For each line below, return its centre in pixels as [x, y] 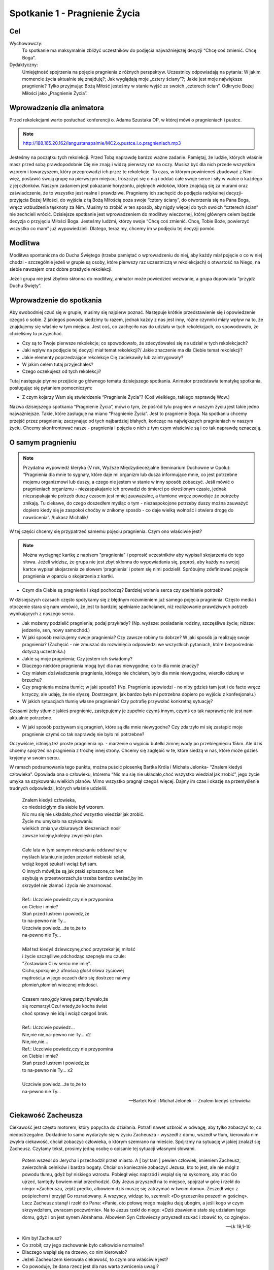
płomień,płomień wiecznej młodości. [60, 985]
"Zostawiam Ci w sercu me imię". [57, 963]
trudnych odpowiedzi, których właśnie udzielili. [58, 788]
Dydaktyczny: [24, 65]
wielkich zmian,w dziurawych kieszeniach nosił [71, 829]
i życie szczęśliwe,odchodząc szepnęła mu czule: [74, 956]
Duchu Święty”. [25, 286]
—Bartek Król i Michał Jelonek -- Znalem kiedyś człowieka [190, 1101]
